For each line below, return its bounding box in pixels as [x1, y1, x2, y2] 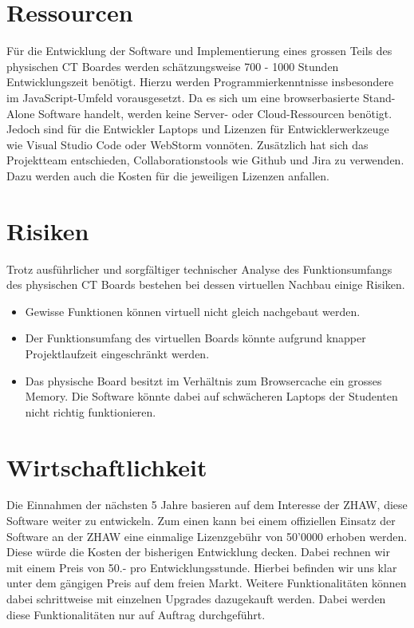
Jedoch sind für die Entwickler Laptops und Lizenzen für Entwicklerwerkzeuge [6, 120, 389, 137]
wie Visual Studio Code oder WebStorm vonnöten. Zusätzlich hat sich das [6, 136, 369, 152]
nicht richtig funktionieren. [25, 403, 156, 420]
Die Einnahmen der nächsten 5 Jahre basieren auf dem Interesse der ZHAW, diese [6, 496, 408, 513]
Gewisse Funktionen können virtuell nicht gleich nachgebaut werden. [25, 302, 361, 319]
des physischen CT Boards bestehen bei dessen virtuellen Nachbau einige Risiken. [6, 276, 405, 293]
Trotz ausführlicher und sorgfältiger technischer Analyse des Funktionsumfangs [6, 260, 392, 277]
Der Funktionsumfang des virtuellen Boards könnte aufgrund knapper [25, 330, 366, 346]
